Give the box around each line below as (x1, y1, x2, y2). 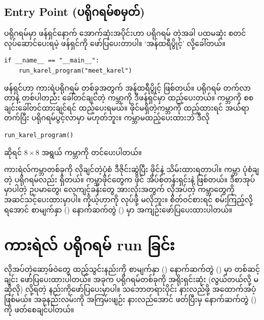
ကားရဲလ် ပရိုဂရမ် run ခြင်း (4, 234, 175, 255)
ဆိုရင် (4, 146, 22, 157)
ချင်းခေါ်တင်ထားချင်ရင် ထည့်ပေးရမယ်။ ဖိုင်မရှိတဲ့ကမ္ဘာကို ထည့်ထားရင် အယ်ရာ (4, 102, 250, 113)
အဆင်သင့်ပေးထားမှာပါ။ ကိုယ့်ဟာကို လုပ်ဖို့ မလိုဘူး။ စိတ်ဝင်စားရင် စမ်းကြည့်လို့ (4, 194, 253, 204)
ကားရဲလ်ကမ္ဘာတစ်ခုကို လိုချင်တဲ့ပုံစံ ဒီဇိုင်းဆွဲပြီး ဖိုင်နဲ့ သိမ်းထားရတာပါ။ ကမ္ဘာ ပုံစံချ (4, 164, 259, 175)
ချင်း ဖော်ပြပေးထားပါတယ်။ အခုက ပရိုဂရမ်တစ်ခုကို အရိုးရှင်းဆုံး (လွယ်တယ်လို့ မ (4, 273, 259, 284)
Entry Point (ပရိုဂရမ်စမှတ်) (4, 4, 145, 19)
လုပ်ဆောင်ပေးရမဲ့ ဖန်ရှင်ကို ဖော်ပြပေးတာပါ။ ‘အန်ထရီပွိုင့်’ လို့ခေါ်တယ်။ (4, 37, 226, 48)
